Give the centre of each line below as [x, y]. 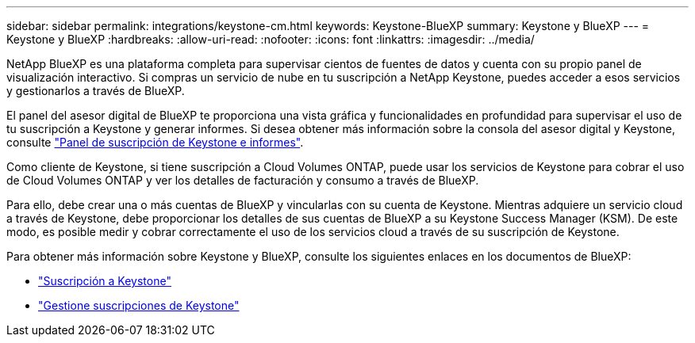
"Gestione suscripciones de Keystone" [139, 305]
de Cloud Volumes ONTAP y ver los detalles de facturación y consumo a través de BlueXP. [243, 180]
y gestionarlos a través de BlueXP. [96, 91]
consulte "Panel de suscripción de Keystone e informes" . [155, 142]
